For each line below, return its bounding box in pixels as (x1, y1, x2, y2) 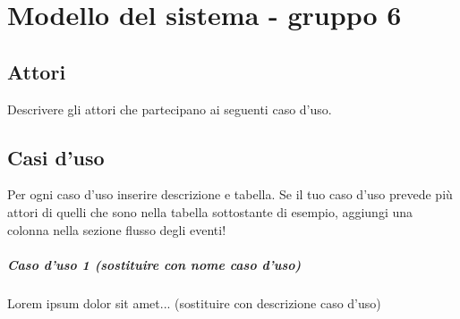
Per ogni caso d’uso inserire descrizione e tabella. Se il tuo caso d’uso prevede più (7, 185, 453, 204)
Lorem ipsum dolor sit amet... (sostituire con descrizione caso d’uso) (7, 293, 381, 312)
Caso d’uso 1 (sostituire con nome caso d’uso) (7, 255, 302, 273)
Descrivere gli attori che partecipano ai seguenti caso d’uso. (7, 99, 332, 118)
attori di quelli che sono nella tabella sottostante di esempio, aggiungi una (7, 202, 413, 221)
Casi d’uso (7, 143, 105, 171)
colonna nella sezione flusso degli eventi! (7, 220, 226, 239)
